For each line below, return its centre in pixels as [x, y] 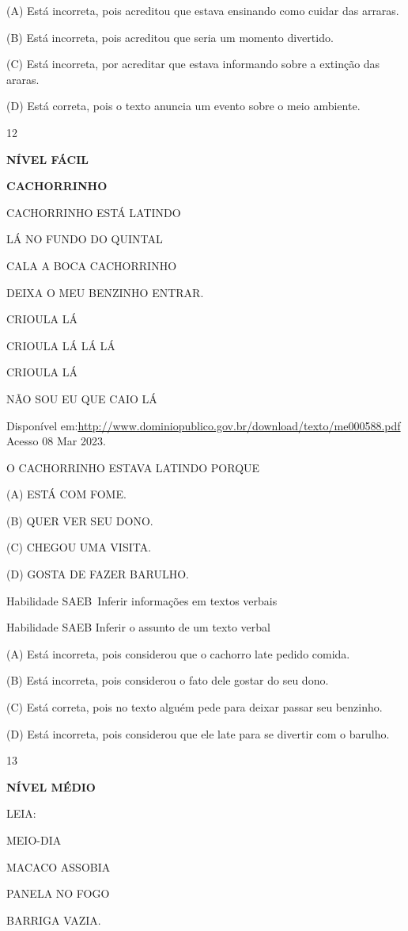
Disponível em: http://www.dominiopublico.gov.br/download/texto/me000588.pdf [204, 425]
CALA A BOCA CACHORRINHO [92, 265]
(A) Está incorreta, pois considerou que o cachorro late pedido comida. [178, 653]
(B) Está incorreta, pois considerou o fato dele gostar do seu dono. [168, 680]
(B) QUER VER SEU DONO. [80, 520]
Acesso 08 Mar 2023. [56, 441]
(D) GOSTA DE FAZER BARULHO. [98, 574]
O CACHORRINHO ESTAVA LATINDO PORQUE [133, 467]
